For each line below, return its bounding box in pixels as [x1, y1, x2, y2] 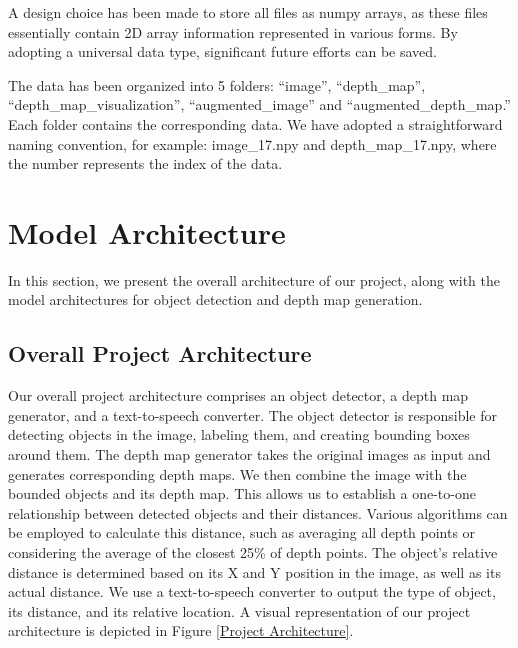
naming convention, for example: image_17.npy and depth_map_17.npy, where [8, 133, 497, 154]
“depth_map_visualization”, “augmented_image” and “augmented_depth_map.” [8, 94, 511, 115]
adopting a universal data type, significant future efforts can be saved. [8, 41, 438, 62]
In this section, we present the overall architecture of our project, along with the [8, 269, 501, 290]
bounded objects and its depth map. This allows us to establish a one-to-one [8, 483, 476, 504]
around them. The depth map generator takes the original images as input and [8, 444, 491, 465]
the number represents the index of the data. [8, 153, 283, 174]
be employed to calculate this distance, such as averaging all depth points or [8, 522, 476, 543]
